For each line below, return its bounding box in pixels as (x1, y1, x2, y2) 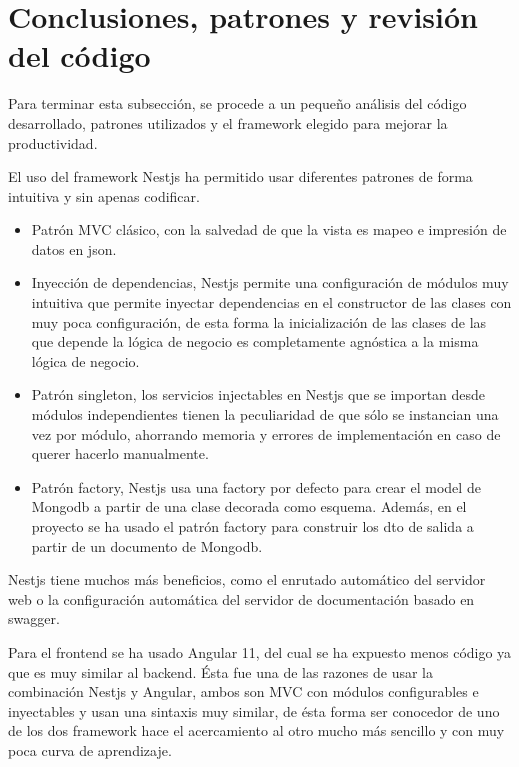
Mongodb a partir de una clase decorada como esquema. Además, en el (31, 496, 467, 517)
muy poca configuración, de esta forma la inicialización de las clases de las (31, 311, 487, 332)
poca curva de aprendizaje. (8, 739, 172, 760)
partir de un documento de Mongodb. (31, 535, 263, 556)
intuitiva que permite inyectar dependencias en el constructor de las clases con (31, 292, 512, 313)
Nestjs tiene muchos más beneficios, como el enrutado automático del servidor (8, 569, 486, 590)
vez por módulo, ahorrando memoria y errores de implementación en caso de (31, 423, 501, 444)
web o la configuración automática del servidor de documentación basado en (8, 588, 475, 609)
